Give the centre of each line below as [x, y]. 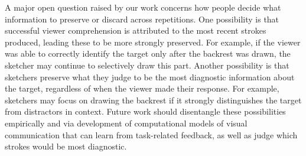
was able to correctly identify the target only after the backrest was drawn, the [148, 53]
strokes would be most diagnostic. [66, 146]
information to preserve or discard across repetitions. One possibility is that [142, 19]
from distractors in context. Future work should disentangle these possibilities [145, 111]
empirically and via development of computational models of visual [126, 123]
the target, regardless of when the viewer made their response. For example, [142, 88]
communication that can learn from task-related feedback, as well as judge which [151, 134]
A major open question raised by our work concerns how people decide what [143, 7]
